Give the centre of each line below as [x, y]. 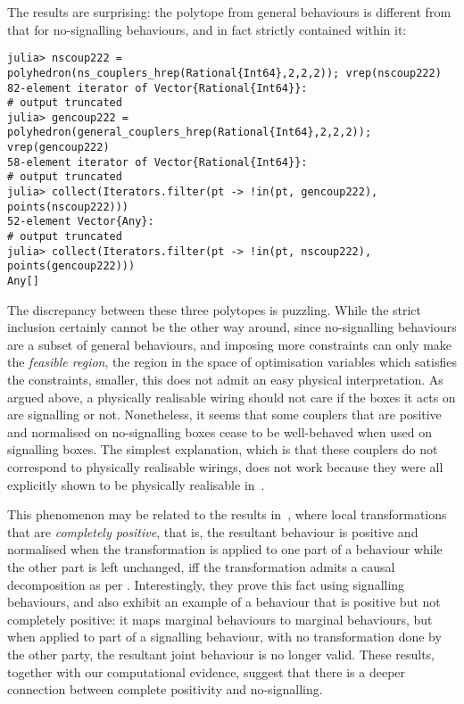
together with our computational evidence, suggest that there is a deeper [207, 671]
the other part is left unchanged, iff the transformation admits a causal [201, 567]
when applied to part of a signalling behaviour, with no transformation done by [224, 637]
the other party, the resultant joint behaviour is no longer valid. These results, [221, 654]
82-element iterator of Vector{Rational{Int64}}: [157, 88]
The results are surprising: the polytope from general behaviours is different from [229, 12]
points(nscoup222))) [68, 207]
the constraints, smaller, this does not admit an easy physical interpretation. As [225, 380]
